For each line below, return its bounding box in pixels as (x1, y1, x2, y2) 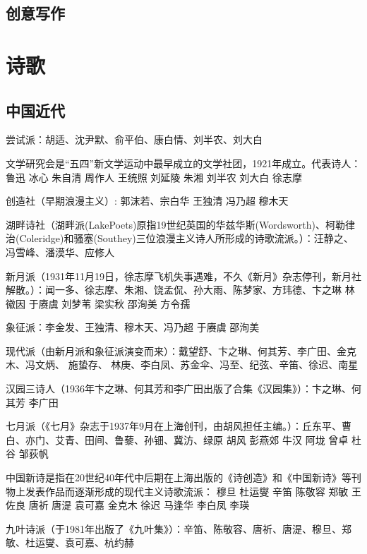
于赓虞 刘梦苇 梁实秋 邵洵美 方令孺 (28, 296, 191, 311)
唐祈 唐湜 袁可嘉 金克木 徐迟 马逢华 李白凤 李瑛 (28, 498, 250, 512)
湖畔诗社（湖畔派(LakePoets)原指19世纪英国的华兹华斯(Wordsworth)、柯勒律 (6, 217, 355, 231)
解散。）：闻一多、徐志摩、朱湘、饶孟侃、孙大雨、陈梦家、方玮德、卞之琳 (6, 282, 342, 297)
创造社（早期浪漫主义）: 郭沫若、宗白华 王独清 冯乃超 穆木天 (6, 193, 289, 208)
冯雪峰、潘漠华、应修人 (6, 244, 114, 259)
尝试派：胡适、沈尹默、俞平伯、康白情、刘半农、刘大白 (6, 132, 263, 147)
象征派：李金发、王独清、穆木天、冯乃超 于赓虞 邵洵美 (6, 320, 260, 335)
